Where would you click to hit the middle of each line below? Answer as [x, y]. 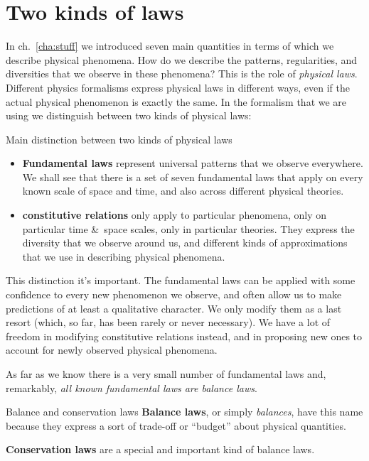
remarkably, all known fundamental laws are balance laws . [132, 387]
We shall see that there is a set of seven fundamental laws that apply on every [193, 177]
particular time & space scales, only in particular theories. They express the [188, 228]
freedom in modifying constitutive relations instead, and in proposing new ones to [184, 336]
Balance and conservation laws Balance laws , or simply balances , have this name [184, 412]
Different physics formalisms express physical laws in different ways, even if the [178, 87]
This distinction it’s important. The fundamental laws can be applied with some [181, 280]
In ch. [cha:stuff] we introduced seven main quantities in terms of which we [170, 46]
